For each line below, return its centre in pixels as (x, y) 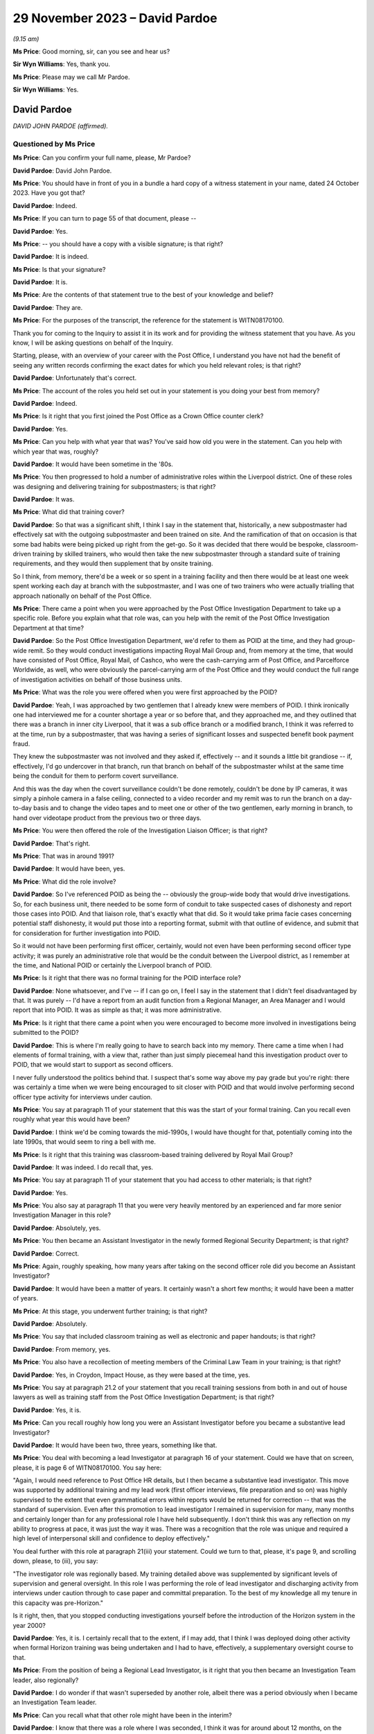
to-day (23, 808)
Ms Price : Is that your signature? (59, 269)
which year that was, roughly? (56, 452)
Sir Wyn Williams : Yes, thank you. (62, 64)
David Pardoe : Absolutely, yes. (57, 1228)
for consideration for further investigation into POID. (87, 933)
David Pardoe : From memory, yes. (62, 1349)
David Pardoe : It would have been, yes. (69, 869)
